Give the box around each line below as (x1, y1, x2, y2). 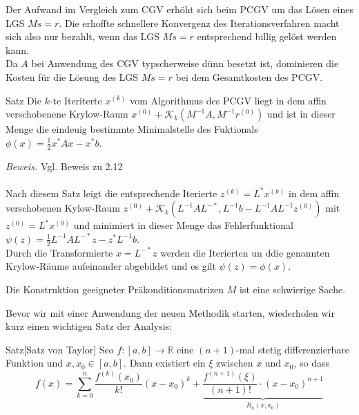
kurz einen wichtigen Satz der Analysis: (6, 319, 172, 333)
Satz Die (6, 93, 41, 107)
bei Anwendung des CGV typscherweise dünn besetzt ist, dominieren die (31, 56, 339, 71)
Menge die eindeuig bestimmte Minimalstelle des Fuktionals (6, 122, 258, 136)
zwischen (216, 356, 253, 370)
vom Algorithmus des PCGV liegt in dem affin (130, 93, 327, 107)
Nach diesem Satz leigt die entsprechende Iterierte (6, 185, 217, 200)
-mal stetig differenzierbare (236, 342, 349, 356)
